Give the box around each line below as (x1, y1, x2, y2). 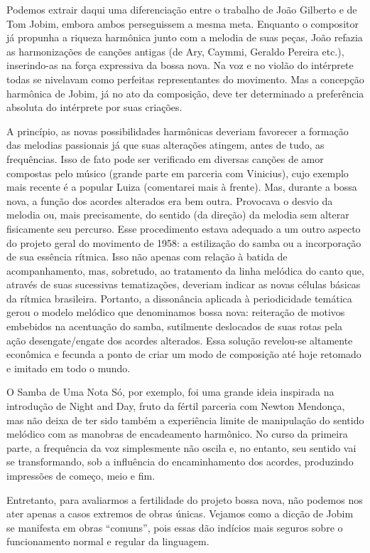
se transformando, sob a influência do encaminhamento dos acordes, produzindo (6, 454, 354, 469)
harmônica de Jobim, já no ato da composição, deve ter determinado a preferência (6, 85, 364, 100)
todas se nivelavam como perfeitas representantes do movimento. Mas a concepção (6, 71, 364, 86)
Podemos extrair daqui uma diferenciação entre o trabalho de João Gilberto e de (6, 2, 357, 16)
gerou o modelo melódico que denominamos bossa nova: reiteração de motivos (6, 305, 345, 320)
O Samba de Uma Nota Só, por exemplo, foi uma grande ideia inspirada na (6, 384, 334, 399)
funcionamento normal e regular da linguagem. (6, 534, 210, 549)
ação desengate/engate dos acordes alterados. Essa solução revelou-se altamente (6, 332, 353, 347)
